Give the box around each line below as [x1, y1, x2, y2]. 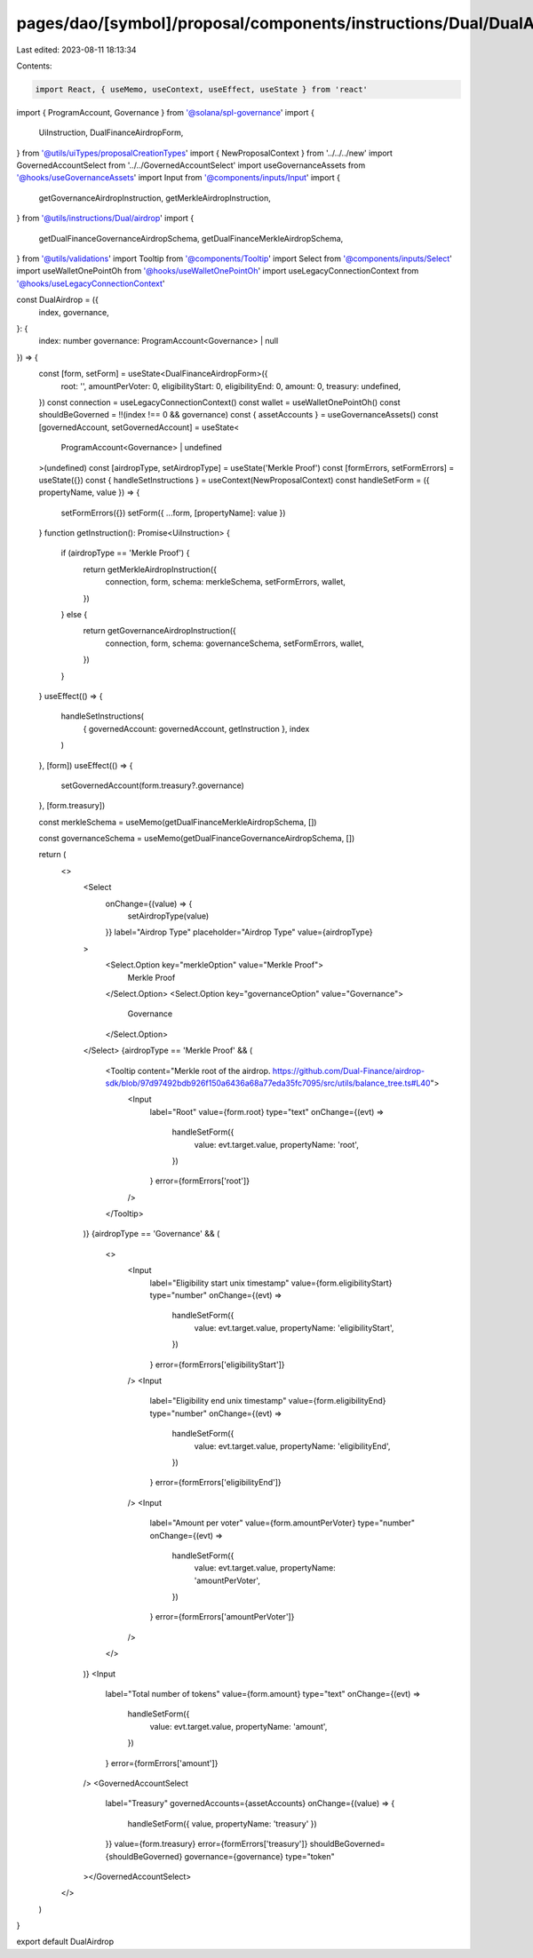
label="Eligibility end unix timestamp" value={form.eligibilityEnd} [149, 1396, 386, 1406]
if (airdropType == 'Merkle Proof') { [60, 547, 190, 559]
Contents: [16, 60, 52, 71]
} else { [60, 609, 88, 620]
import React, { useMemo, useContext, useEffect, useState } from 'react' [35, 84, 369, 94]
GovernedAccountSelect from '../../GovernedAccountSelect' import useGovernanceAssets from [16, 160, 366, 171]
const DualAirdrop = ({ [16, 294, 99, 306]
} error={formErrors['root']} [149, 1175, 251, 1186]
